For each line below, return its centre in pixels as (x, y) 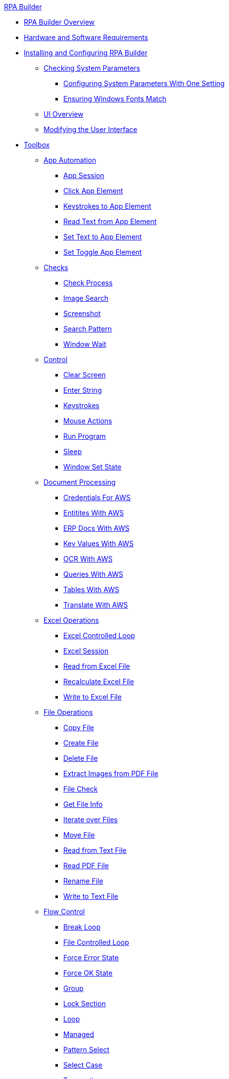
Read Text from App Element (110, 221)
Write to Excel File (92, 697)
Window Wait (85, 344)
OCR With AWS (88, 559)
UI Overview (64, 114)
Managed (79, 1034)
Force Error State (91, 958)
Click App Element (93, 191)
